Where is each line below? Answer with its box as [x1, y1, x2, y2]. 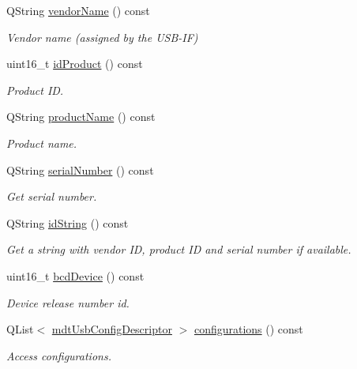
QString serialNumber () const [6, 161, 154, 178]
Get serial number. [6, 188, 97, 205]
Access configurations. [6, 347, 111, 363]
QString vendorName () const [6, 2, 150, 18]
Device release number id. [6, 294, 130, 311]
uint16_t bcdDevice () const [6, 267, 145, 284]
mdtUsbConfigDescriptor [51, 321, 172, 337]
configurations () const [194, 321, 303, 337]
